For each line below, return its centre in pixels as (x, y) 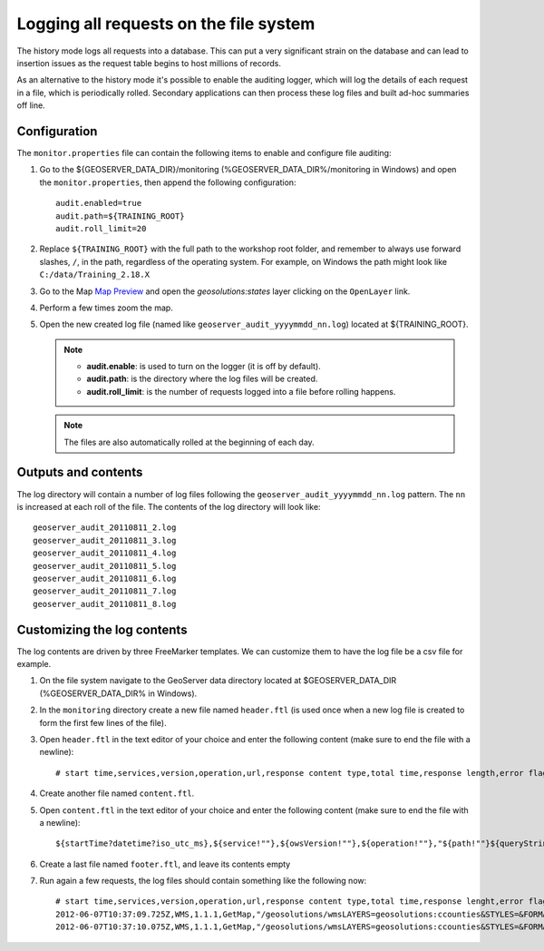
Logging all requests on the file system (166, 24)
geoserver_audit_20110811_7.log (105, 591)
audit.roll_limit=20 (101, 228)
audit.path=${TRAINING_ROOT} (120, 216)
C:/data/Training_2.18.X (94, 275)
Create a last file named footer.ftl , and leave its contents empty (165, 864)
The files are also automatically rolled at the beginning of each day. (189, 442)
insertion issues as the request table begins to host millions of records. (149, 63)
